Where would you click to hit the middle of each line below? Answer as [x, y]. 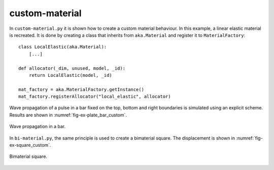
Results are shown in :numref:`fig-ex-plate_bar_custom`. [68, 115]
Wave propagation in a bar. [38, 126]
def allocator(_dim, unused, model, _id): [72, 68]
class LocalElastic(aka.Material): [63, 47]
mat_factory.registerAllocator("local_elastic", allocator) [95, 97]
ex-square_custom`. [30, 145]
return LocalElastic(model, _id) [71, 75]
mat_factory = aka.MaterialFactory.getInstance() [81, 89]
